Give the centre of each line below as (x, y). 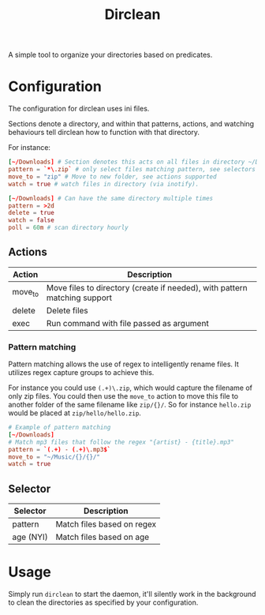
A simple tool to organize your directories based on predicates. (110, 55)
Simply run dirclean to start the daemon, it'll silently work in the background (132, 594)
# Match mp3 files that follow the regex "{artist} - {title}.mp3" (121, 442)
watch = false (32, 220)
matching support (79, 298)
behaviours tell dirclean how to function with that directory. (104, 133)
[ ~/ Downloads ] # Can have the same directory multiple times (111, 198)
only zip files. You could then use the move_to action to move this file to (123, 396)
